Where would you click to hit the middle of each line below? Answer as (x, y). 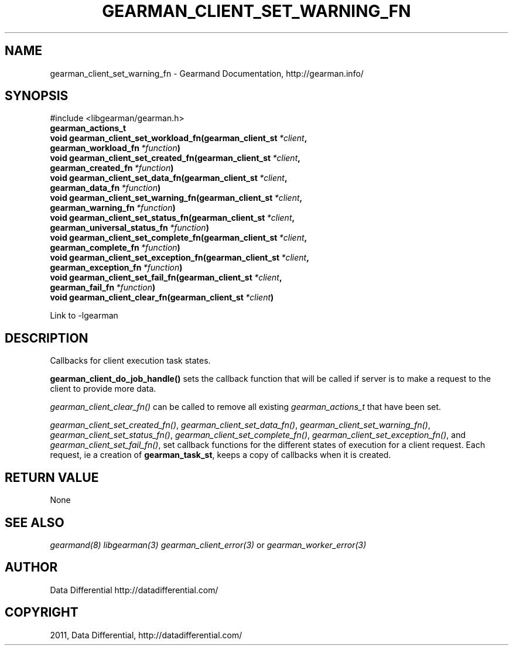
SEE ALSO (35, 522)
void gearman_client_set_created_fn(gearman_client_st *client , (175, 158)
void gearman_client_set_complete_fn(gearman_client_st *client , (179, 238)
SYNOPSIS (37, 96)
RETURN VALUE (52, 477)
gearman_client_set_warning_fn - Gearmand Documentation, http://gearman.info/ (207, 73)
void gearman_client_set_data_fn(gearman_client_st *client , (169, 178)
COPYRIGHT (42, 613)
